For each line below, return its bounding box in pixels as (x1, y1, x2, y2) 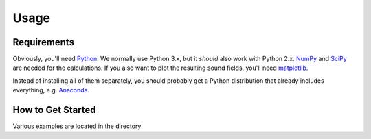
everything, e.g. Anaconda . (12, 86, 89, 94)
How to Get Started (12, 104, 96, 116)
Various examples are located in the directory (12, 122, 142, 130)
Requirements (12, 36, 75, 48)
